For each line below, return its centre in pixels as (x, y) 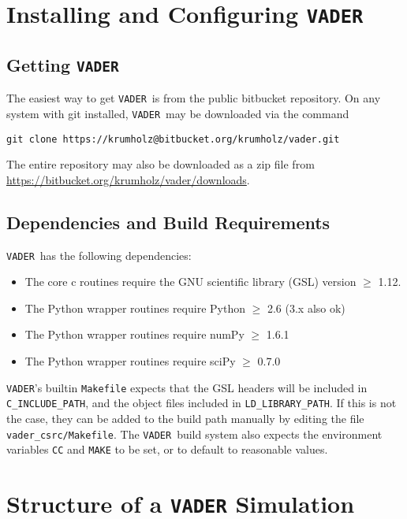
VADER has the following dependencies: (99, 255)
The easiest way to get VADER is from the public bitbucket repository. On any (194, 98)
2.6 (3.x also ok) (306, 308)
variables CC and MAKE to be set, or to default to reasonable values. (167, 449)
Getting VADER (63, 64)
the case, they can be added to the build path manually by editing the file (185, 418)
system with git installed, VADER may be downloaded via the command (178, 113)
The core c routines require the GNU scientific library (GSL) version (190, 282)
